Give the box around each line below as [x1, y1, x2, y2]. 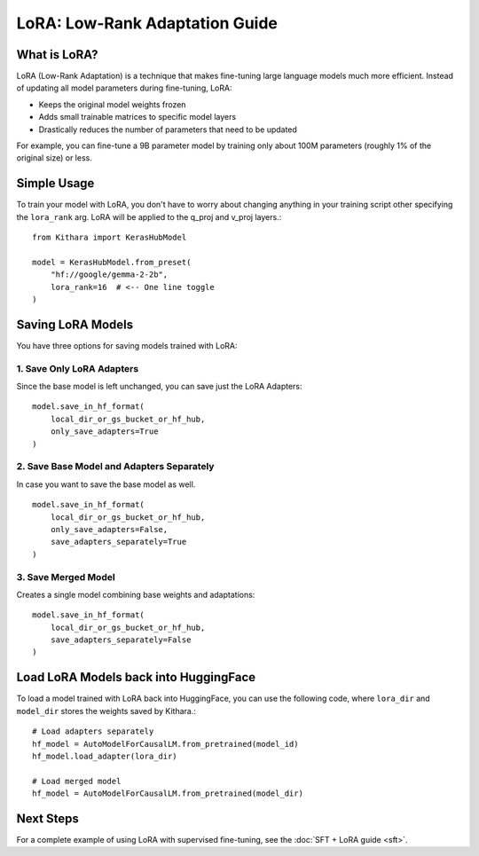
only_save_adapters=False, [50, 524, 169, 534]
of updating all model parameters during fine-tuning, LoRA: [16, 82, 232, 93]
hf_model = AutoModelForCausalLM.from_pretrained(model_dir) [32, 789, 303, 798]
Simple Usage [16, 176, 95, 191]
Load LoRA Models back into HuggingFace [16, 670, 256, 685]
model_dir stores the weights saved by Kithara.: [16, 705, 197, 716]
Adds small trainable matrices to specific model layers [38, 112, 237, 122]
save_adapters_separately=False [50, 635, 192, 645]
